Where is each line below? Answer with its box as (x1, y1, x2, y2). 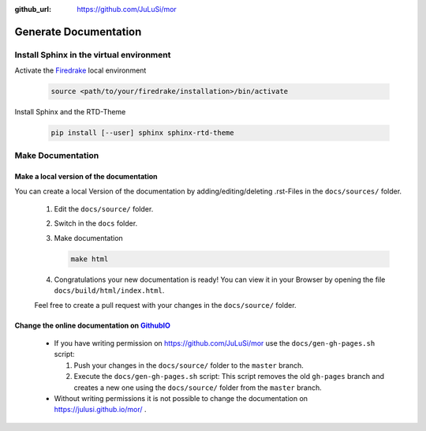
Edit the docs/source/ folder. (54, 204, 154, 214)
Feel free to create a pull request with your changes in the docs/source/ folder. (34, 300, 297, 309)
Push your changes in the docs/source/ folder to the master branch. (73, 360, 304, 370)
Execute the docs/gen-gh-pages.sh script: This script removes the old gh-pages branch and (73, 372, 385, 381)
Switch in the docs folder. (54, 219, 138, 228)
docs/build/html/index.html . (54, 286, 165, 295)
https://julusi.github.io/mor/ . (54, 405, 147, 414)
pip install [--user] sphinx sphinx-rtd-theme (50, 129, 234, 137)
